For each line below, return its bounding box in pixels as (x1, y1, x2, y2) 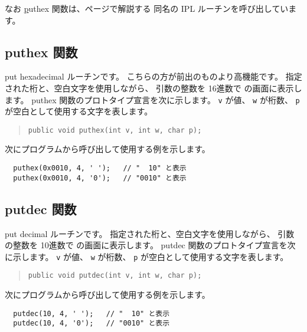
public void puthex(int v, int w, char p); (28, 126, 202, 134)
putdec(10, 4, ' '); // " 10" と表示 (13, 309, 170, 318)
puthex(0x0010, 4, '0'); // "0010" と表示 (13, 173, 187, 182)
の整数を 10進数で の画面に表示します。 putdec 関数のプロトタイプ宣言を (5, 239, 288, 251)
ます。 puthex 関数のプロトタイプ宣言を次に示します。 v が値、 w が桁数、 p (5, 93, 300, 106)
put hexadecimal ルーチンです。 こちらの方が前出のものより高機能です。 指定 (5, 70, 302, 83)
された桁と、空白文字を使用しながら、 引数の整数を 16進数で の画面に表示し (5, 81, 302, 94)
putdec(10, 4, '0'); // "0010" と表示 (13, 319, 170, 328)
